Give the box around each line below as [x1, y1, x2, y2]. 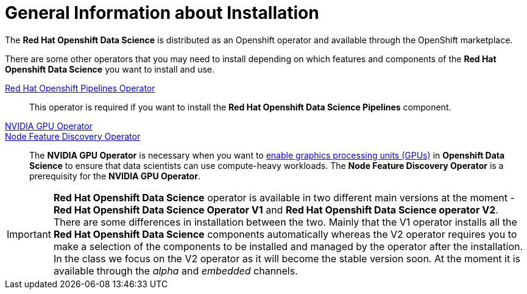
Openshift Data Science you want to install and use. [5, 63, 214, 74]
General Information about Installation [5, 2, 319, 23]
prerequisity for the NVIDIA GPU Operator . [29, 170, 200, 181]
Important [7, 228, 51, 240]
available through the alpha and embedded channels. [53, 264, 298, 277]
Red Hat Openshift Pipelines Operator [5, 82, 155, 93]
